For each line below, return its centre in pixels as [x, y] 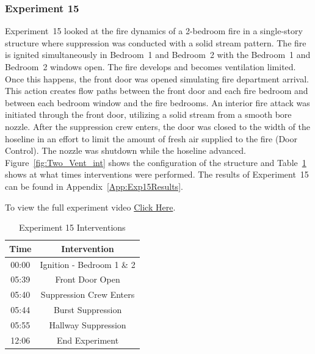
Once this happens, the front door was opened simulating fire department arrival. [157, 78]
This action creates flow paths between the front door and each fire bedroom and [157, 91]
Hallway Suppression [88, 324]
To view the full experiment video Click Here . [90, 207]
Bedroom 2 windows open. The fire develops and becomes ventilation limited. [150, 67]
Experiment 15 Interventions [72, 227]
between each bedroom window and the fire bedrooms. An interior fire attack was [157, 102]
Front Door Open [88, 279]
